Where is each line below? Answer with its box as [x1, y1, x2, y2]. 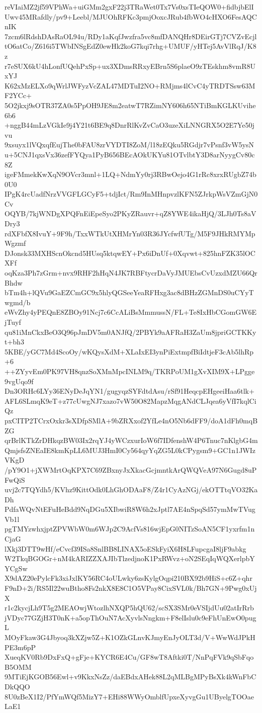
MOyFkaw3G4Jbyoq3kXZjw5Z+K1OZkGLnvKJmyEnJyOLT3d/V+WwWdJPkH [5, 632, 255, 642]
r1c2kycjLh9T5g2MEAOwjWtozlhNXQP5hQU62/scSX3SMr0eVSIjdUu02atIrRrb [5, 602, 254, 613]
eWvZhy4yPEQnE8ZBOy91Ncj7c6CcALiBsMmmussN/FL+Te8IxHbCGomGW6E [5, 307, 257, 317]
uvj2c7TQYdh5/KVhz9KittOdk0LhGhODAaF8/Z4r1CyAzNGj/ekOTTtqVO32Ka [5, 484, 258, 495]
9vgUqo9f [5, 376, 34, 386]
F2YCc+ [5, 90, 32, 101]
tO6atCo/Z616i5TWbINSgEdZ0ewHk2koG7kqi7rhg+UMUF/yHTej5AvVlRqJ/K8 [5, 41, 256, 51]
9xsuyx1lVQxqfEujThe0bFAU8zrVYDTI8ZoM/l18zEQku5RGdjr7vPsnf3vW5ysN [5, 139, 254, 150]
